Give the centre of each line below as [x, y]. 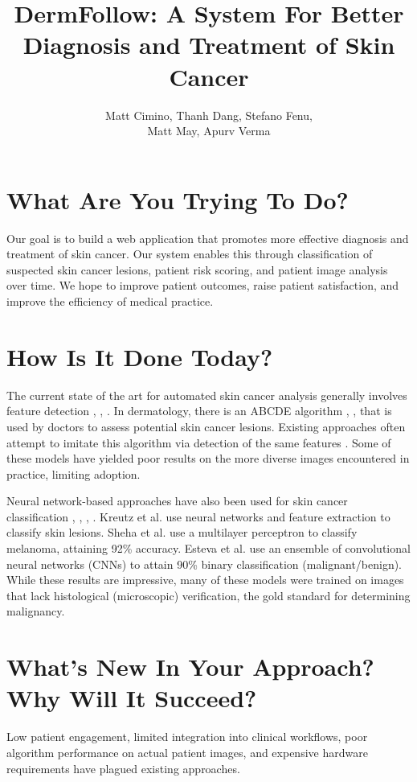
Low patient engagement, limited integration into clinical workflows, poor [187, 737]
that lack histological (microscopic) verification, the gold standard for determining [208, 595]
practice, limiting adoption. [74, 473]
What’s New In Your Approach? [190, 667]
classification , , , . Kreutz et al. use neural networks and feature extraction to [198, 516]
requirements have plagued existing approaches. [123, 768]
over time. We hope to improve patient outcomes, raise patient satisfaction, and [203, 285]
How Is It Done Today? [140, 356]
